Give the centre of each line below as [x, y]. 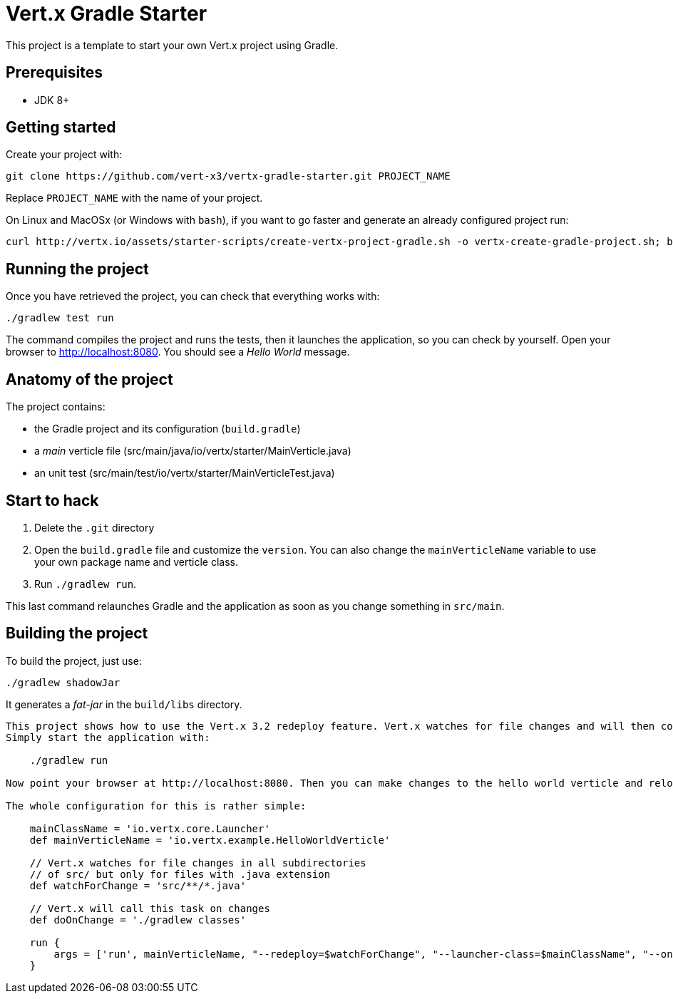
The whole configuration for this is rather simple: [156, 806]
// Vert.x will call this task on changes [150, 908]
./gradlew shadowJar [63, 682]
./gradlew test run [60, 318]
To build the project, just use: [74, 661]
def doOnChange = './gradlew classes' [138, 920]
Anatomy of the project [89, 379]
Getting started [61, 128]
